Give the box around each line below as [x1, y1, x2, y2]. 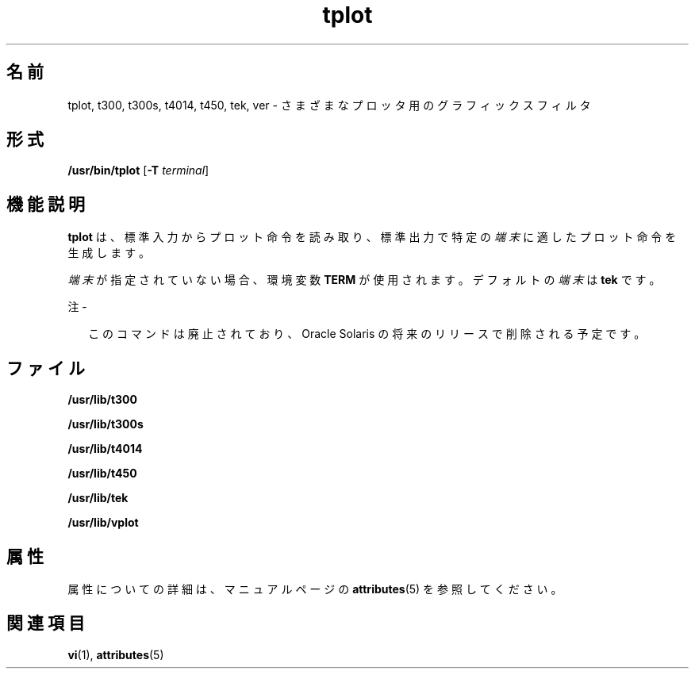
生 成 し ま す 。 [67, 246, 151, 260]
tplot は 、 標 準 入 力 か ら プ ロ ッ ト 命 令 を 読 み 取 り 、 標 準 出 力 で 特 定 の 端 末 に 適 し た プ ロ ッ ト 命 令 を [67, 230, 677, 244]
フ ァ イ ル [6, 358, 85, 378]
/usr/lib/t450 [67, 466, 137, 481]
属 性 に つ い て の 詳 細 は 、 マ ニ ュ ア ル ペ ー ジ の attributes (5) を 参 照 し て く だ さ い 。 [67, 581, 563, 596]
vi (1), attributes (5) [67, 647, 164, 662]
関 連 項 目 [6, 613, 85, 634]
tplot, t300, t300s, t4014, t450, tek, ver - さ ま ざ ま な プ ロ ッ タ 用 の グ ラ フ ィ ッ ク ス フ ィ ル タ [67, 98, 591, 112]
